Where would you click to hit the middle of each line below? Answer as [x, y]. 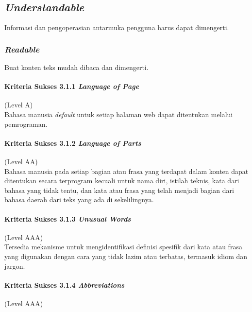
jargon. [15, 266]
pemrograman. [26, 124]
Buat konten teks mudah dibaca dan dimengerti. [76, 67]
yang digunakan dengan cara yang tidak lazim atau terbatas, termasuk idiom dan [126, 256]
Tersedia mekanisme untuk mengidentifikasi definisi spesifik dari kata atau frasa [123, 247]
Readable [22, 49]
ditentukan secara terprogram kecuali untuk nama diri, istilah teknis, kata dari [122, 181]
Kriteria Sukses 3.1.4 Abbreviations [65, 285]
